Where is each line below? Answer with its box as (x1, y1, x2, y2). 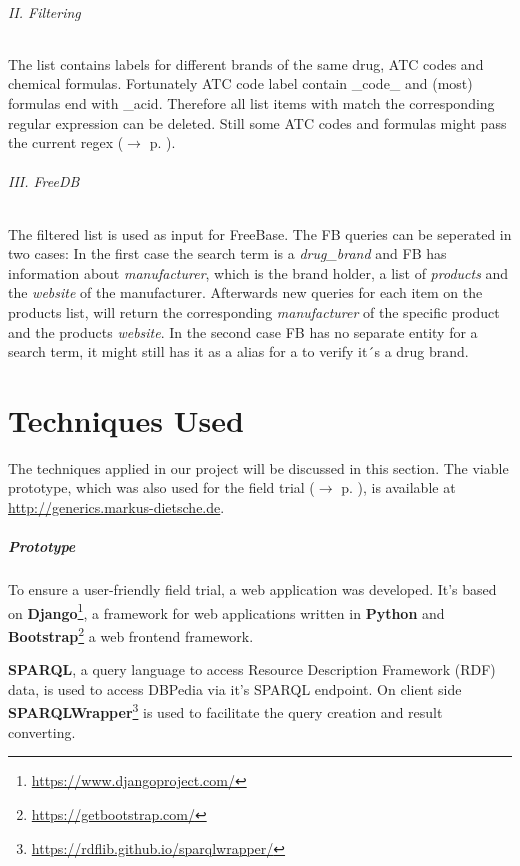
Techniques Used (8, 399, 244, 440)
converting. (8, 721, 76, 742)
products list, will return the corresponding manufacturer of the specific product (8, 301, 500, 322)
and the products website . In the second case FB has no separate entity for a (8, 321, 478, 342)
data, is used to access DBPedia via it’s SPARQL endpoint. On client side (8, 678, 462, 699)
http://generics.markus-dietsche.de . (8, 497, 225, 518)
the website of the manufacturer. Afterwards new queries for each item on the (8, 282, 483, 303)
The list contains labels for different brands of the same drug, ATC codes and (8, 53, 484, 74)
